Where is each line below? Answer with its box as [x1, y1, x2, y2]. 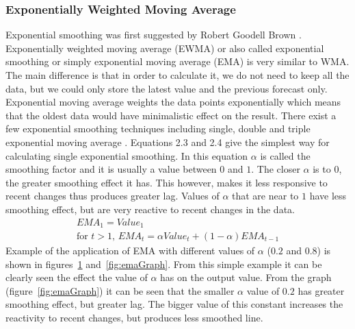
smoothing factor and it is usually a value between [5, 162, 217, 176]
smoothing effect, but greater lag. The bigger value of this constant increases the [5, 297, 343, 311]
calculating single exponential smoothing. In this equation [5, 148, 248, 162]
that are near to [232, 188, 299, 203]
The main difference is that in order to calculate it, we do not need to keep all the [5, 68, 350, 82]
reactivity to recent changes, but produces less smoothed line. [5, 310, 263, 325]
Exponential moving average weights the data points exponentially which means [5, 95, 341, 109]
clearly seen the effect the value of [5, 270, 148, 284]
